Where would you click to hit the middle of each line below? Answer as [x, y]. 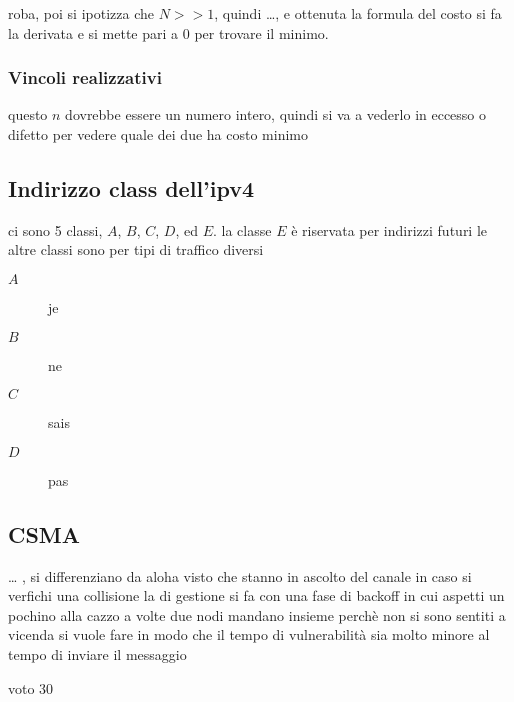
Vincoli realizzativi [85, 77]
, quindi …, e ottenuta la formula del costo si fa [358, 13]
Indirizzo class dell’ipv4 [131, 187]
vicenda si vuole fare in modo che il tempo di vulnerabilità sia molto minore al [249, 634]
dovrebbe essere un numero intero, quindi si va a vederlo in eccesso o [276, 114]
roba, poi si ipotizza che [81, 13]
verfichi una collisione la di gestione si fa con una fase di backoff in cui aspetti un [256, 595]
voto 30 [31, 687]
